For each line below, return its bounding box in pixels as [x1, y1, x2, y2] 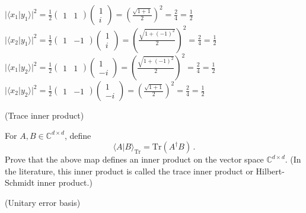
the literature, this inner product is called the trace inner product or [5, 164, 253, 177]
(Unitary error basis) [5, 196, 81, 208]
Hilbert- [256, 164, 285, 177]
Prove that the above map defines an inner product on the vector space [5, 153, 264, 166]
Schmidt [5, 176, 35, 189]
